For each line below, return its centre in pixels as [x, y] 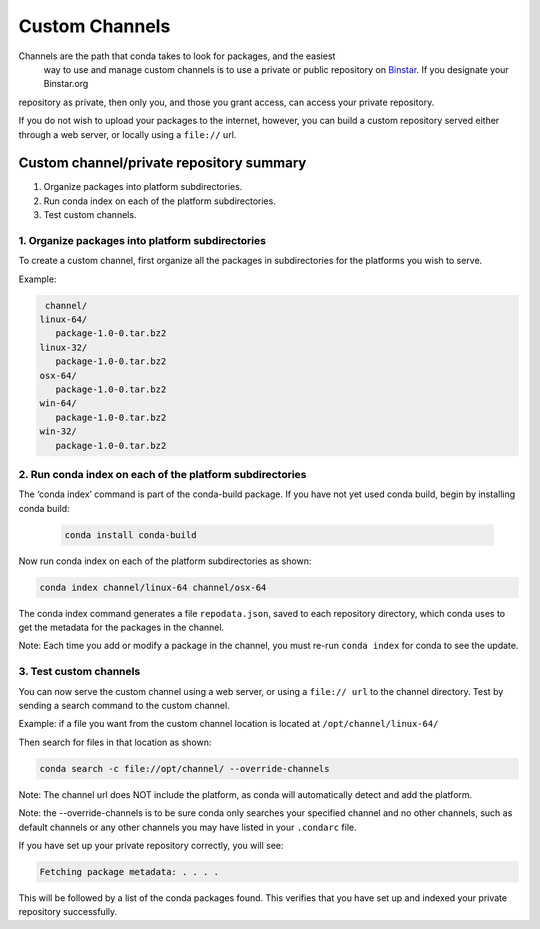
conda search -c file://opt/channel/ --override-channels [184, 768]
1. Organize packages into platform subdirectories [142, 240]
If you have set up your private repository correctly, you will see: [151, 845]
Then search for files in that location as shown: [115, 742]
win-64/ [58, 403]
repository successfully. [68, 912]
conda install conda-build [130, 534]
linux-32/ [63, 347]
